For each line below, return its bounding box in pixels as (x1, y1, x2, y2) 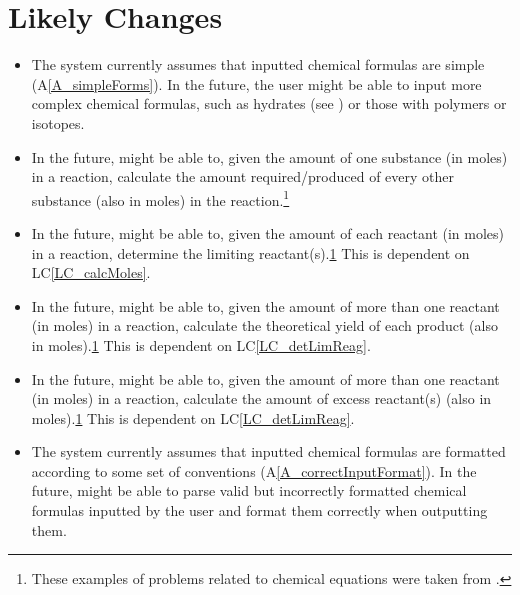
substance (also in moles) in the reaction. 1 (31, 186, 290, 210)
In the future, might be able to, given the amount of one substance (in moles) (31, 146, 508, 167)
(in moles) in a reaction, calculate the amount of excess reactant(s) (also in (31, 388, 492, 409)
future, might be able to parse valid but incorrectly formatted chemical (31, 480, 467, 501)
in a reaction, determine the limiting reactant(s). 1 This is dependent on (31, 242, 470, 263)
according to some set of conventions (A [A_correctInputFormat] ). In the (31, 460, 477, 481)
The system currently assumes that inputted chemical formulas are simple (31, 54, 485, 75)
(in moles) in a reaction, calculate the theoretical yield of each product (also (31, 315, 498, 336)
